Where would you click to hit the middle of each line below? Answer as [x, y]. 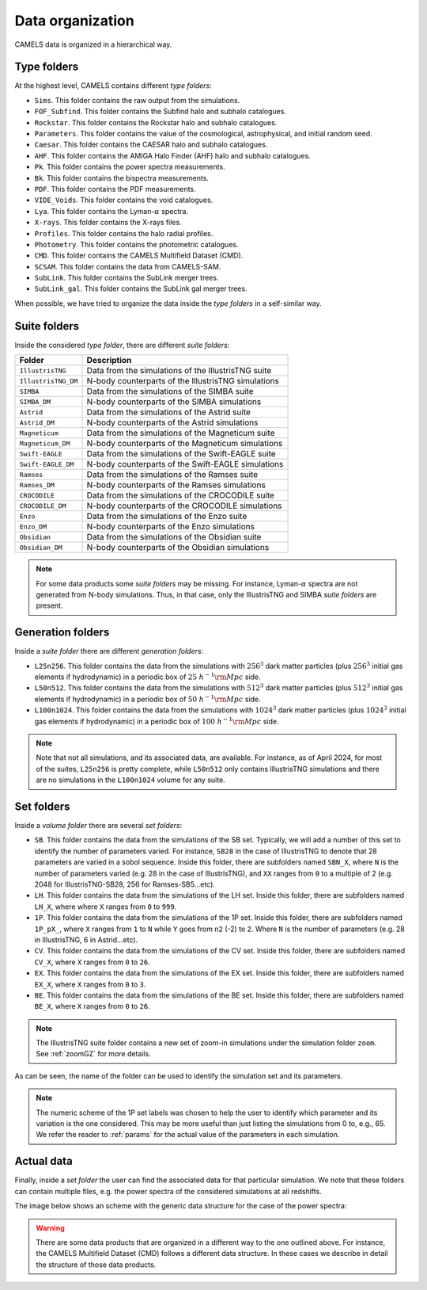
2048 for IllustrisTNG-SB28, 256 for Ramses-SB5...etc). [125, 884]
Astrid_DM [37, 423]
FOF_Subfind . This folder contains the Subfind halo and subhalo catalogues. [160, 112]
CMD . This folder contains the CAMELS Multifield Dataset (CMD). [139, 256]
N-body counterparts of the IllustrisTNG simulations [183, 381]
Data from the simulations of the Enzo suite [167, 517]
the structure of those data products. [96, 1265]
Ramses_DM [37, 485]
